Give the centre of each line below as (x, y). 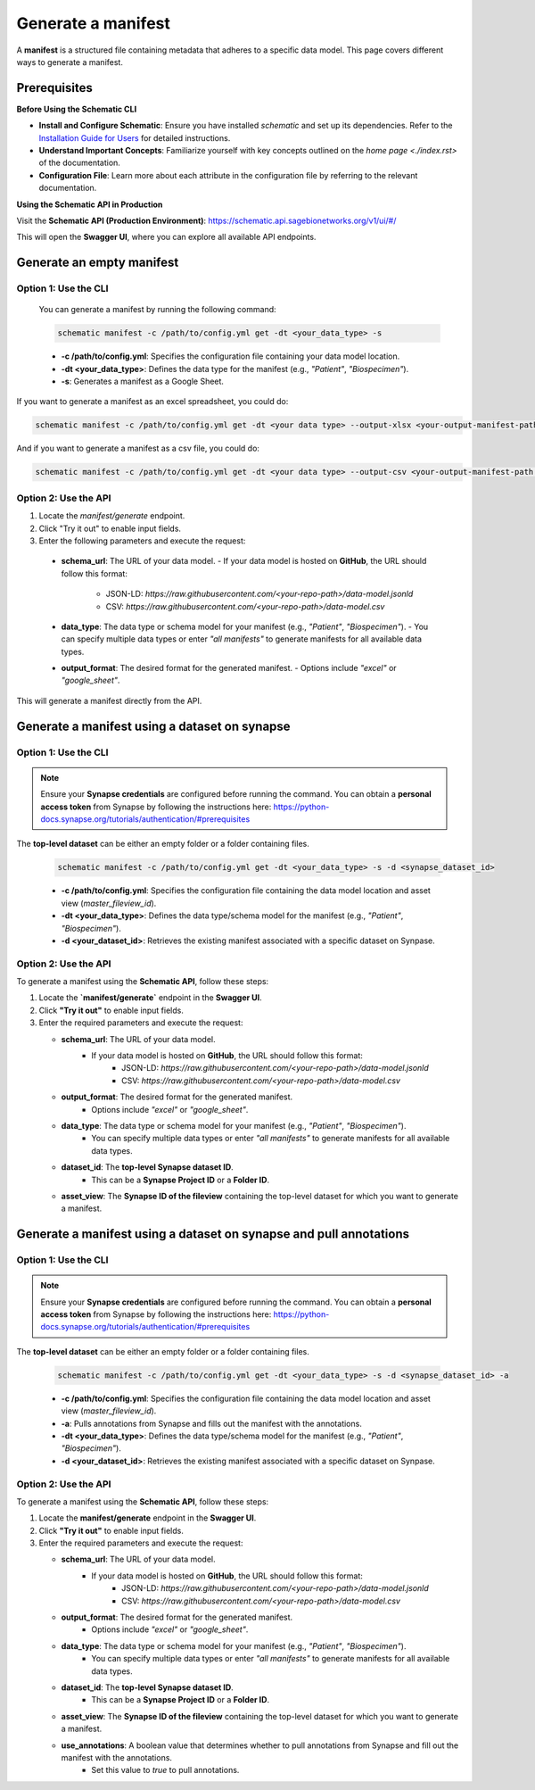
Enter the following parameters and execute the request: (142, 541)
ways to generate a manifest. (70, 62)
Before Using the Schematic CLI (77, 109)
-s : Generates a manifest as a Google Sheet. (143, 381)
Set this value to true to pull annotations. (165, 1770)
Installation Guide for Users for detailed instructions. (135, 137)
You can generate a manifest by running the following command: (157, 310)
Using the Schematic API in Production (90, 204)
